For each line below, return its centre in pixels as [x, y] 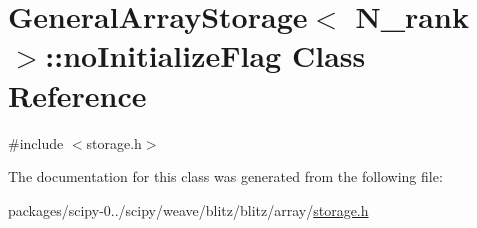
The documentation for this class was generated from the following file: [225, 176]
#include [36, 142]
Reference [77, 94]
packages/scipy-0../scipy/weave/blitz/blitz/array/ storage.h [188, 209]
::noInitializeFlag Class [205, 55]
